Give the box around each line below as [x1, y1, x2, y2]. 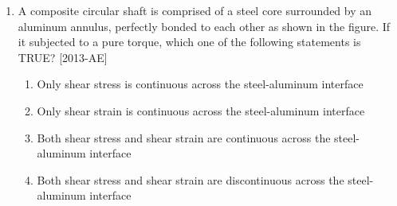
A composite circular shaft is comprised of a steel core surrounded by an [18, 2, 372, 18]
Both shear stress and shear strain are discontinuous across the [37, 171, 344, 188]
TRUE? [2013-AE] [18, 49, 108, 65]
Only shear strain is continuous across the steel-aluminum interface [37, 102, 365, 119]
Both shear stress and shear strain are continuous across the [37, 129, 331, 146]
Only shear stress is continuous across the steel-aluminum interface [37, 76, 364, 92]
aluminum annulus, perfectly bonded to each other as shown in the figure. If [18, 17, 391, 34]
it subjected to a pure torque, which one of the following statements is [18, 33, 361, 50]
